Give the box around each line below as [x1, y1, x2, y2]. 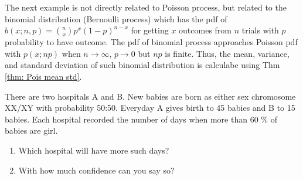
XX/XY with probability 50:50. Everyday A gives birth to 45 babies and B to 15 [5, 101, 295, 114]
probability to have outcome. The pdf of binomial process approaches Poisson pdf [5, 36, 298, 48]
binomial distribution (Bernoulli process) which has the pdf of [5, 12, 227, 25]
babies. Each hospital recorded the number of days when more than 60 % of [5, 113, 277, 125]
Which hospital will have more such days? [18, 144, 169, 156]
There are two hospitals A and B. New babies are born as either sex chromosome [5, 90, 296, 102]
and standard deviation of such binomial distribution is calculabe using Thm [5, 59, 280, 71]
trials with [241, 24, 279, 36]
